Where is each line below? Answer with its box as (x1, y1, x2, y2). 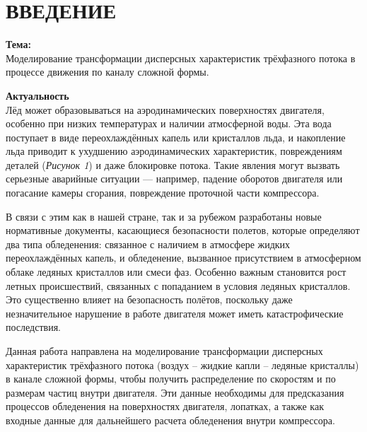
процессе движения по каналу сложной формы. (6, 64, 209, 79)
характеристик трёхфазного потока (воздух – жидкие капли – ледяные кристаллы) (6, 357, 359, 372)
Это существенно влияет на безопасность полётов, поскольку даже (6, 292, 293, 307)
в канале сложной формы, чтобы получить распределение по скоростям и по (6, 371, 336, 386)
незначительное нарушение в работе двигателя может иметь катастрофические (6, 305, 344, 320)
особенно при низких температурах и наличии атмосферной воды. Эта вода (6, 116, 332, 131)
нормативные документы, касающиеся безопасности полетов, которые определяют (6, 223, 360, 238)
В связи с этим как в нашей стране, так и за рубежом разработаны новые (6, 209, 322, 223)
